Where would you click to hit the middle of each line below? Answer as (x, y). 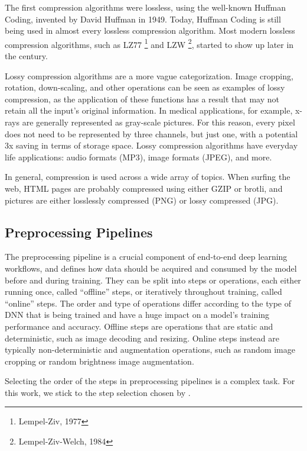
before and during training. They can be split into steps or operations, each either (153, 280)
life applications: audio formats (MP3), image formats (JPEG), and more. (138, 157)
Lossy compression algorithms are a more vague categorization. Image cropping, (149, 75)
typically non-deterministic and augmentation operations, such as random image (150, 349)
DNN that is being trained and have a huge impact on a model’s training (137, 315)
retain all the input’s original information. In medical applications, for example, (149, 110)
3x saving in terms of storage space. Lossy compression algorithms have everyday (151, 145)
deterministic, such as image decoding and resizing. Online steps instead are (142, 338)
